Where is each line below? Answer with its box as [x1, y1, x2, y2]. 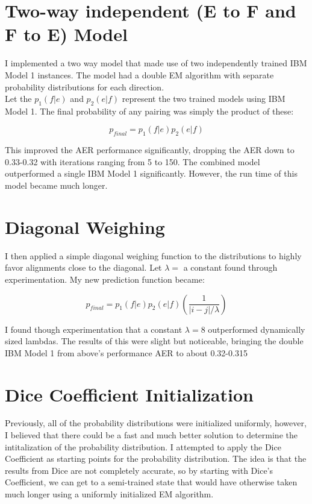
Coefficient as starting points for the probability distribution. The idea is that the [5, 452, 307, 465]
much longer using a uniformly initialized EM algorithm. [5, 488, 214, 500]
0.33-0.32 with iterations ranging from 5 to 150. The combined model [5, 155, 260, 168]
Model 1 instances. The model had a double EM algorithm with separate [5, 68, 274, 81]
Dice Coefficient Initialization [5, 382, 254, 406]
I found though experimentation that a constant [5, 323, 183, 335]
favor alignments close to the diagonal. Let [5, 261, 162, 274]
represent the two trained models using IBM [122, 92, 285, 105]
